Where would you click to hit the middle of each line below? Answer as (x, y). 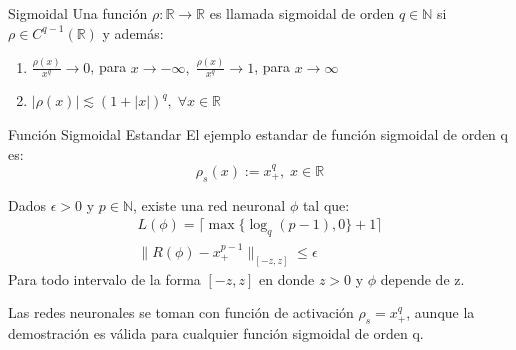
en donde (286, 278)
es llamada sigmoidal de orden (302, 13)
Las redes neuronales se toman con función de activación (181, 312)
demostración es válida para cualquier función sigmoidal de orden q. (216, 333)
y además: (133, 32)
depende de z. (422, 278)
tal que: (326, 204)
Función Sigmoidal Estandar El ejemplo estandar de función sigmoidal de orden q (258, 133)
